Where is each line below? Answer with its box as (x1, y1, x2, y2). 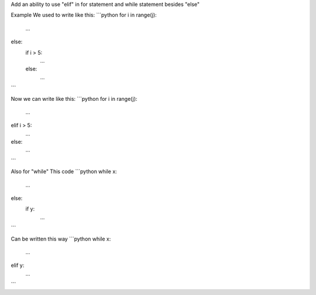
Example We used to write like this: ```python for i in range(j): (11, 12, 157, 19)
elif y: (11, 262, 25, 269)
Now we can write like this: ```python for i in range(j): (11, 95, 138, 102)
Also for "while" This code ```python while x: (11, 168, 117, 175)
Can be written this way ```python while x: (11, 235, 111, 242)
